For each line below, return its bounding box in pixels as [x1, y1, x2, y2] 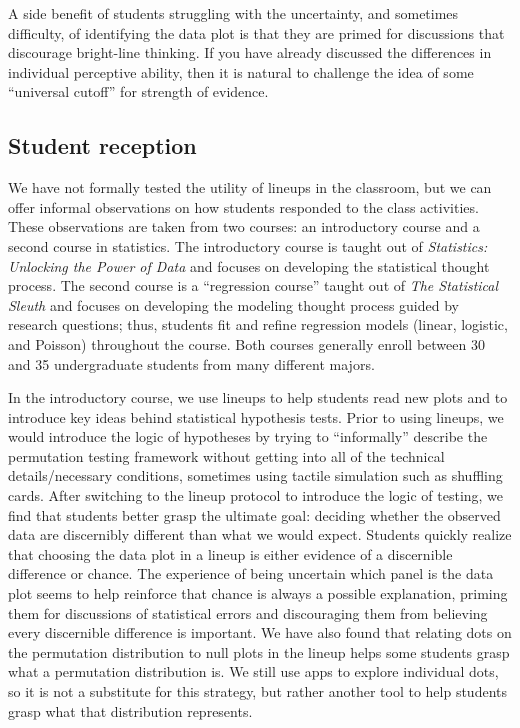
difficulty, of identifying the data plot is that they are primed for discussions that [8, 22, 505, 43]
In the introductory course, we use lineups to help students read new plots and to [8, 387, 508, 408]
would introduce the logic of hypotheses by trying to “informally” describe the [8, 426, 488, 447]
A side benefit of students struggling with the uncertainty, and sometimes [8, 3, 459, 23]
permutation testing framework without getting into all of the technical [8, 445, 445, 466]
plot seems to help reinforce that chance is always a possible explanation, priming [8, 583, 508, 604]
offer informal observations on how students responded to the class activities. [8, 196, 479, 217]
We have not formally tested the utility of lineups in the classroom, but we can [8, 177, 492, 198]
